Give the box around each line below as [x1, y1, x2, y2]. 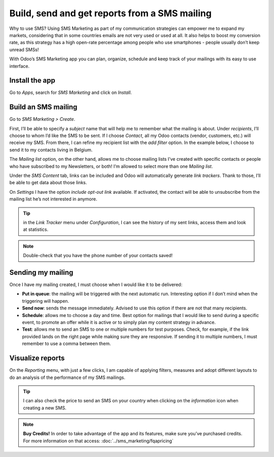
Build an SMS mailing [9, 103, 78, 112]
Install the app [9, 76, 56, 85]
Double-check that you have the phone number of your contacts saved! [23, 253, 173, 259]
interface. [9, 63, 30, 69]
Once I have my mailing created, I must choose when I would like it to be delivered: [9, 282, 183, 288]
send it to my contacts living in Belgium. [9, 147, 93, 153]
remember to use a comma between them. [22, 340, 111, 347]
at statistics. [23, 226, 49, 233]
